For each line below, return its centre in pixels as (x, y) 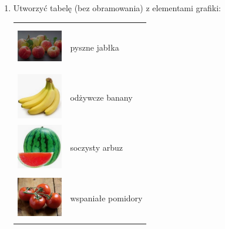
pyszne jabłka (95, 47)
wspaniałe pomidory (106, 198)
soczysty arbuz (97, 147)
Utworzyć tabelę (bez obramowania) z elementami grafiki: (117, 8)
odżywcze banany (101, 97)
